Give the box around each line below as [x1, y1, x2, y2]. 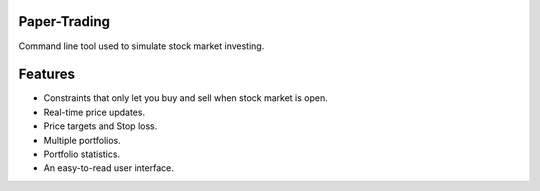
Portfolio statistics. [43, 148, 120, 160]
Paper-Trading [18, 13, 110, 30]
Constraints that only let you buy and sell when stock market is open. [43, 92, 329, 104]
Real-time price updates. [43, 106, 145, 118]
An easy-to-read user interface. [43, 162, 174, 174]
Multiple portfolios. [43, 134, 122, 146]
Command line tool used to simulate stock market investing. [18, 40, 265, 52]
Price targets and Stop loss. [43, 120, 158, 132]
